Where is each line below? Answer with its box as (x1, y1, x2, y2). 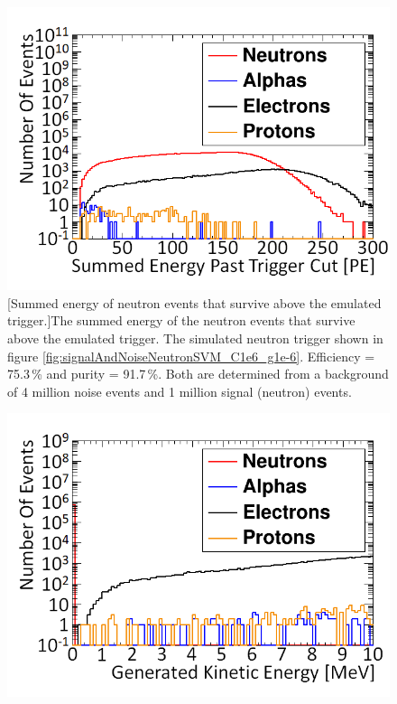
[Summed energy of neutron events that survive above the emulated (7, 293, 382, 312)
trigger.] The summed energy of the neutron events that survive (7, 311, 355, 330)
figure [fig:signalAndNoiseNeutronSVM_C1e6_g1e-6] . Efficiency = (7, 346, 375, 365)
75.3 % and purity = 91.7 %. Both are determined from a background (7, 364, 389, 383)
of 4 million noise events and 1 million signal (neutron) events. (7, 381, 352, 400)
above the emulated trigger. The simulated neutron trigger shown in (7, 329, 383, 348)
